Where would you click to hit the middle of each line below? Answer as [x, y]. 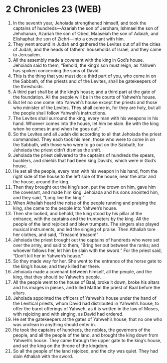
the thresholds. [28, 86]
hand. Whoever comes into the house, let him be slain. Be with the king [86, 123]
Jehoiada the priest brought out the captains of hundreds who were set [86, 240]
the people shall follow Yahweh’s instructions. [60, 113]
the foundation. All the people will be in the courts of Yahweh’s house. [84, 97]
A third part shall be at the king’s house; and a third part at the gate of [84, 92]
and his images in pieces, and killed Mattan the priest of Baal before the [86, 287]
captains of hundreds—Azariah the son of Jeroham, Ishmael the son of [86, 28]
